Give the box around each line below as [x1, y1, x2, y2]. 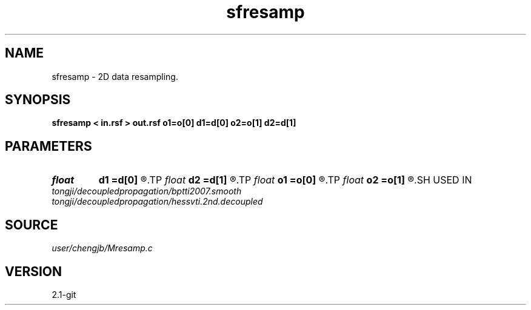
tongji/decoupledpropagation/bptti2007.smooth [52, 186, 242, 197]
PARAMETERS [5, 138, 92, 154]
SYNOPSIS [5, 92, 71, 108]
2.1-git [52, 289, 76, 300]
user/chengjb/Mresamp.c [52, 243, 153, 254]
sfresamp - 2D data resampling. [52, 71, 178, 82]
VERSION [5, 263, 62, 279]
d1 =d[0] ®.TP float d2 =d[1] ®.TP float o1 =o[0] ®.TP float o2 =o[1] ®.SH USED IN [98, 174, 472, 186]
